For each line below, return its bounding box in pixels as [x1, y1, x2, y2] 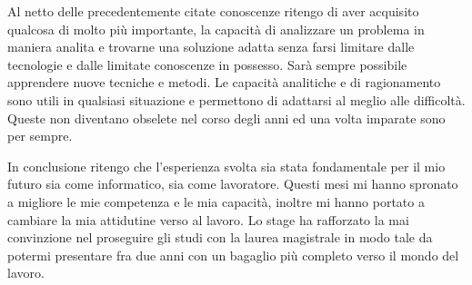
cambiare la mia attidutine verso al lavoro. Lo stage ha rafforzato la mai [7, 210, 409, 229]
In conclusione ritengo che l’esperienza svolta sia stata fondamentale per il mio [7, 156, 446, 175]
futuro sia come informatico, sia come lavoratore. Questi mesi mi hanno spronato [7, 174, 458, 193]
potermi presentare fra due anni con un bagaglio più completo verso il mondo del [7, 245, 459, 264]
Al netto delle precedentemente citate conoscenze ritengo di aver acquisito [7, 2, 419, 20]
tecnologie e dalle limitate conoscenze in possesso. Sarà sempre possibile [7, 54, 407, 74]
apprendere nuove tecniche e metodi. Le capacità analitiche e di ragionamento [7, 73, 441, 92]
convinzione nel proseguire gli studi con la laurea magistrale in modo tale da [7, 228, 433, 247]
